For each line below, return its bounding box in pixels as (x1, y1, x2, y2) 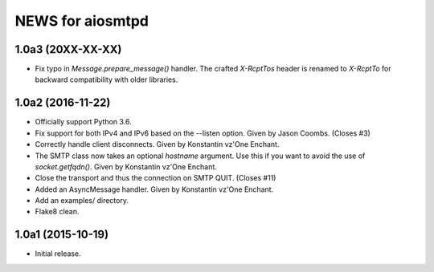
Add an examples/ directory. (35, 196, 129, 205)
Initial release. (35, 249, 81, 258)
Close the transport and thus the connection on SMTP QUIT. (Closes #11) (35, 173, 276, 183)
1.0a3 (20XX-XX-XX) (14, 43, 122, 56)
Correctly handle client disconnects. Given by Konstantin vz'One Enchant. (35, 140, 280, 149)
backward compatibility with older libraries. (35, 75, 178, 84)
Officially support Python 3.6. (35, 117, 132, 127)
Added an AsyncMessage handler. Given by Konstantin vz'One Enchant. (35, 185, 274, 194)
